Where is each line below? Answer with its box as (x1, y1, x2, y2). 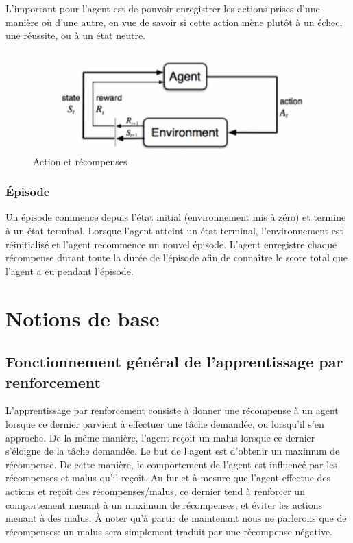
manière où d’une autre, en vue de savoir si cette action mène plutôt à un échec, (5, 14, 343, 29)
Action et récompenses (33, 154, 127, 168)
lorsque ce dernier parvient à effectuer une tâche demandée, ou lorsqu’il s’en (5, 417, 324, 431)
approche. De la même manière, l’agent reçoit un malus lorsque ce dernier (5, 430, 315, 444)
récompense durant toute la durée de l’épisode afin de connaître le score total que (5, 250, 348, 265)
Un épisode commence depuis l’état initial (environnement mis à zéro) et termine (5, 210, 346, 224)
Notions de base (5, 304, 160, 332)
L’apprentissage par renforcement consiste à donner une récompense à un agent (5, 403, 339, 418)
